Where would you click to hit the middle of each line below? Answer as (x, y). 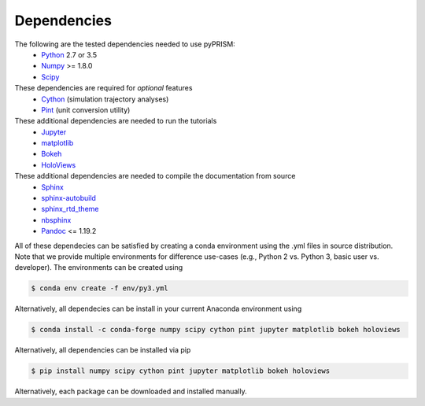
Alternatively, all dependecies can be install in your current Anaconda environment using (158, 309)
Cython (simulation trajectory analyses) (105, 99)
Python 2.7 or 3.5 (69, 54)
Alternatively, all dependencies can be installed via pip (103, 350)
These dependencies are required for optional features (103, 88)
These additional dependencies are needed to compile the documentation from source (155, 176)
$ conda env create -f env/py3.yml (100, 288)
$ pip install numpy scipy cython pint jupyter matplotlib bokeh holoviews (181, 371)
